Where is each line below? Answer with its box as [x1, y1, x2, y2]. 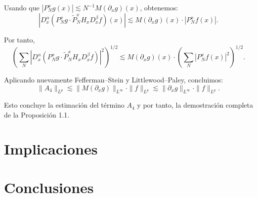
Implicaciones [4, 138, 98, 158]
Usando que [4, 2, 40, 12]
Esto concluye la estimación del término [4, 100, 125, 110]
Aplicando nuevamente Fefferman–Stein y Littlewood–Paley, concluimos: [4, 75, 223, 85]
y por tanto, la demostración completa [137, 100, 253, 110]
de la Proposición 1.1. [4, 110, 70, 120]
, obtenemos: [140, 2, 178, 12]
